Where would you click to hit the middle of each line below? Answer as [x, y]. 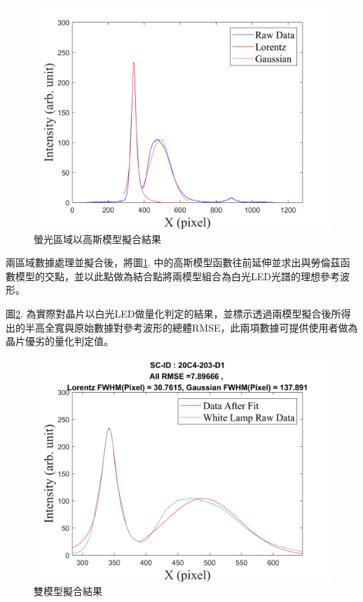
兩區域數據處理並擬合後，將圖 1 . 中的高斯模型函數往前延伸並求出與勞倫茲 [173, 262]
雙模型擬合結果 [68, 591]
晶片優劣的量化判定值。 [60, 341]
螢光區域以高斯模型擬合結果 [97, 238]
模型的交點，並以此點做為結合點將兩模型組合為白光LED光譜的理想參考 [177, 276]
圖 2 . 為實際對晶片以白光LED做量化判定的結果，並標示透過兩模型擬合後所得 [178, 313]
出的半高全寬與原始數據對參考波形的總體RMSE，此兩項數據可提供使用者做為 [182, 327]
